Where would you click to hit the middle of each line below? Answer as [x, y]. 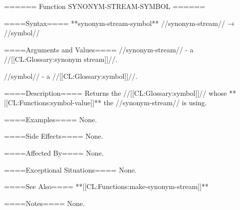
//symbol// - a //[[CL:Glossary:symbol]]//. [71, 76]
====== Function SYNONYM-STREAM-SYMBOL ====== [105, 6]
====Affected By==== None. [54, 152]
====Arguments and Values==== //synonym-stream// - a [99, 49]
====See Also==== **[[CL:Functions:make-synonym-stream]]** [106, 186]
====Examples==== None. [51, 119]
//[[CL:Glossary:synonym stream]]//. [61, 59]
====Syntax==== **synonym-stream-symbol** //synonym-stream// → [119, 23]
